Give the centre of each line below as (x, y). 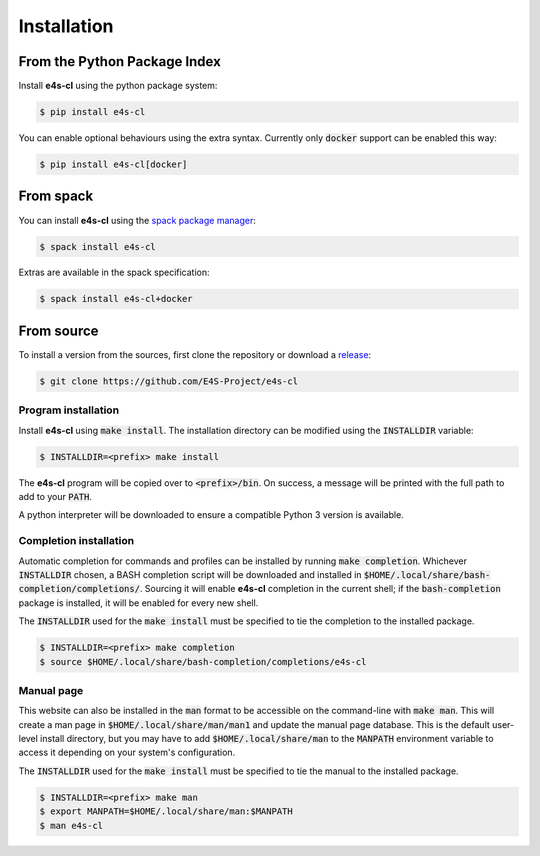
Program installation (69, 410)
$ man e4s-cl (71, 825)
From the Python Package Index (120, 61)
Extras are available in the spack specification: (114, 272)
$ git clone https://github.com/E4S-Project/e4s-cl (169, 381)
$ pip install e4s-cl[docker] (113, 164)
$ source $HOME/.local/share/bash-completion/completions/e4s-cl (203, 661)
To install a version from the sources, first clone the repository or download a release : (195, 354)
